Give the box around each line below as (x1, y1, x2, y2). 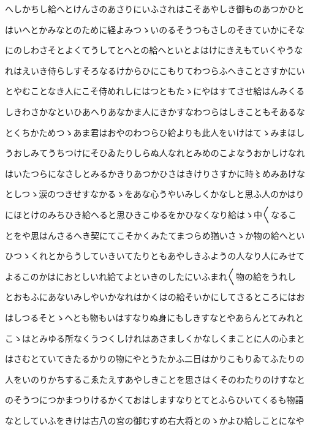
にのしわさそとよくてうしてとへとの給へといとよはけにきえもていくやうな (5, 43, 303, 56)
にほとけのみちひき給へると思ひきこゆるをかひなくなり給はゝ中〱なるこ (5, 208, 297, 221)
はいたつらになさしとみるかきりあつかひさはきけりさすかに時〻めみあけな (5, 167, 305, 179)
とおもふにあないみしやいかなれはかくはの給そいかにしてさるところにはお (5, 290, 305, 303)
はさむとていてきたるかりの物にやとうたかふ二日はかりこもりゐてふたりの (5, 352, 304, 365)
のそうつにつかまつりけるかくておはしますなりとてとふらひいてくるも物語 (5, 393, 304, 406)
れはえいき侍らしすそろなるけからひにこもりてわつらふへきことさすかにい (5, 64, 305, 77)
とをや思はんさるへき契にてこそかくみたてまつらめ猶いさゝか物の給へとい (5, 228, 305, 241)
